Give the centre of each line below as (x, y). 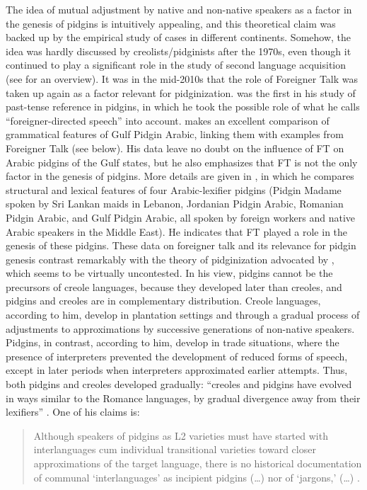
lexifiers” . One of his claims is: (73, 412)
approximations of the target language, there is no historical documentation (198, 463)
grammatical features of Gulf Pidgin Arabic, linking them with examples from (175, 134)
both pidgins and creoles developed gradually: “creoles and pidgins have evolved (179, 384)
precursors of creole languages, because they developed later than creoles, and (174, 286)
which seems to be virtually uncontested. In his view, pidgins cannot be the (169, 273)
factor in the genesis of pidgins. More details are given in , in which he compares (180, 176)
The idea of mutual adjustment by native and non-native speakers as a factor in (179, 9)
